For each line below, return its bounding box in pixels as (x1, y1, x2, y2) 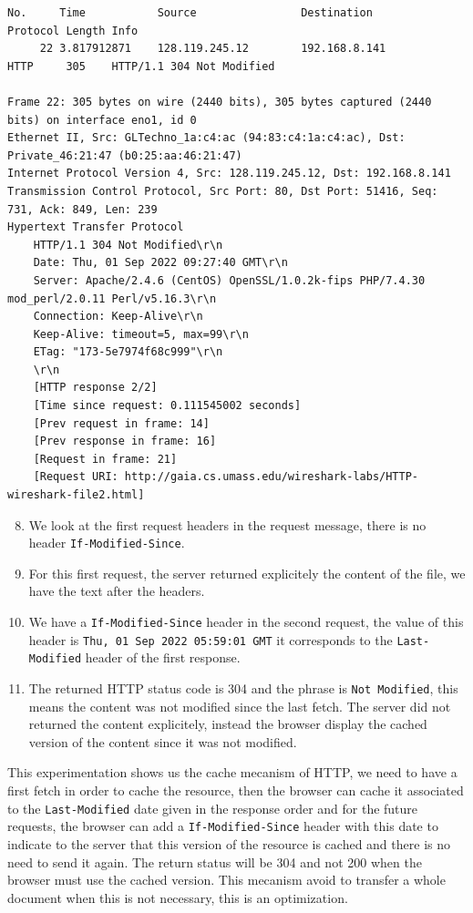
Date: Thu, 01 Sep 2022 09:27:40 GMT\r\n (33, 256, 288, 270)
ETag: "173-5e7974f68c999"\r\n (33, 345, 223, 359)
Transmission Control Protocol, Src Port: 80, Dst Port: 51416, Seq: (7, 184, 438, 198)
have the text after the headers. (28, 581, 205, 600)
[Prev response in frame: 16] (33, 435, 217, 448)
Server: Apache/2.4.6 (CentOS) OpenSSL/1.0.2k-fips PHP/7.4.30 (33, 273, 426, 287)
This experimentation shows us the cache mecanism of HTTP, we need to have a (7, 763, 458, 782)
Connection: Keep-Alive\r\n (33, 310, 203, 323)
